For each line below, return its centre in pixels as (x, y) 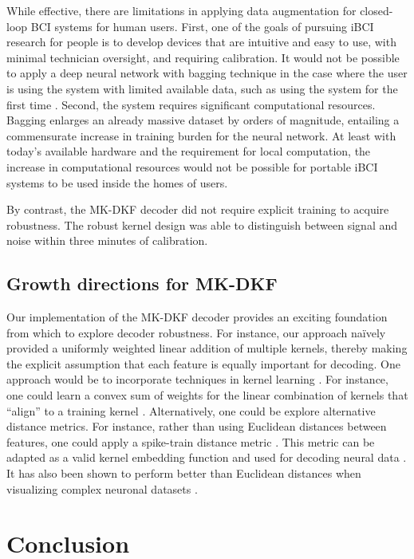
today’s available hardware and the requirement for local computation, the (189, 151)
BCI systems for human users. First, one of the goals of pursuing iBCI (202, 26)
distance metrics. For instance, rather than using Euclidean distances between (197, 426)
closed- (377, 10)
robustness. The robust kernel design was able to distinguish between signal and (202, 224)
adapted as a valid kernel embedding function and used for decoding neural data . (207, 457)
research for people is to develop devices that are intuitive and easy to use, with (201, 42)
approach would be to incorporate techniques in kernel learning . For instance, (197, 379)
